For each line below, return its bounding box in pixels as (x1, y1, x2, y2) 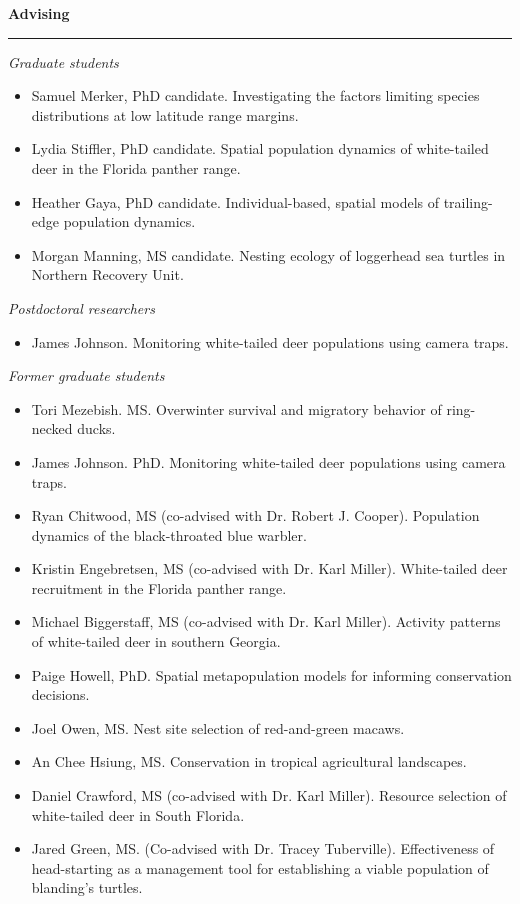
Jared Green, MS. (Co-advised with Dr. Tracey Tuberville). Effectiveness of (31, 838, 495, 859)
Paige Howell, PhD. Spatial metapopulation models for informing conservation (31, 664, 512, 685)
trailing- (443, 191, 493, 212)
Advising (8, 3, 70, 23)
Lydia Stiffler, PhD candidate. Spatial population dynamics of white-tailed (31, 138, 489, 159)
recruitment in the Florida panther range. (31, 577, 287, 598)
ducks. (77, 418, 116, 439)
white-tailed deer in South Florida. (31, 804, 245, 825)
